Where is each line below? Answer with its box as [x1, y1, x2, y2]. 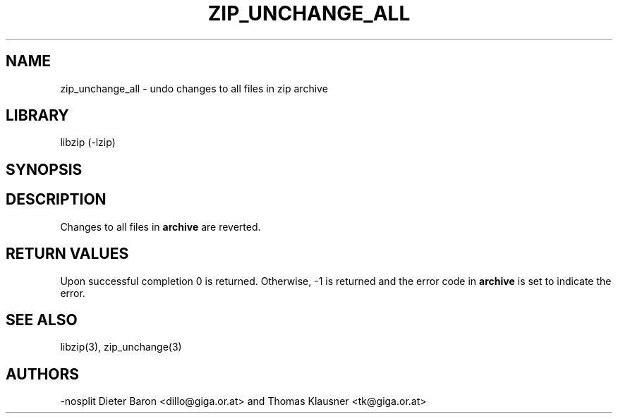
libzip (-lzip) [60, 136, 116, 149]
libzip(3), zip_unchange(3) [60, 341, 182, 353]
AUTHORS [6, 365, 80, 383]
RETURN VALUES [6, 245, 129, 263]
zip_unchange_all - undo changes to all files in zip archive [60, 82, 328, 95]
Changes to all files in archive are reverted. [60, 220, 261, 233]
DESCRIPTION [6, 190, 107, 209]
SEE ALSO [6, 310, 78, 329]
